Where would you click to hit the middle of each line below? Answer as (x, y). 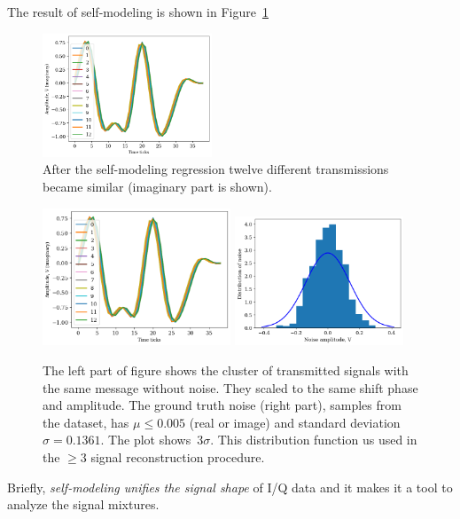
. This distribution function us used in (314, 440)
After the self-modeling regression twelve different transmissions (216, 169)
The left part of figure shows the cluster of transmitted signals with (226, 370)
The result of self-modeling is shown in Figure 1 (138, 12)
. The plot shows (146, 440)
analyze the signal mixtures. (83, 504)
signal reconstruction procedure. (178, 456)
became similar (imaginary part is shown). (157, 187)
